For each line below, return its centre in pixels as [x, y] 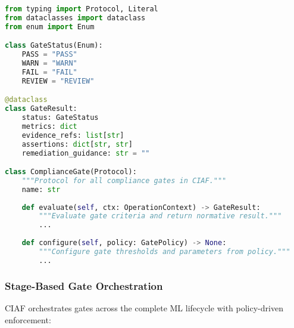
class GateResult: [41, 109]
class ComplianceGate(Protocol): [71, 172]
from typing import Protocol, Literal [82, 9]
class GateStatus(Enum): [54, 46]
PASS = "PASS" [49, 55]
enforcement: [28, 319]
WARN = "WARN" [49, 64]
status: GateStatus [60, 118]
